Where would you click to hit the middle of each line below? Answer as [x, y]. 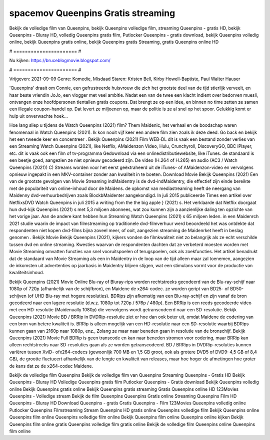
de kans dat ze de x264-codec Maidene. [51, 366]
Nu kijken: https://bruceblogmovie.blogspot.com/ [60, 61]
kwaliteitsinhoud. [27, 273]
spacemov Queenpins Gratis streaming [92, 13]
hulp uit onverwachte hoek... [39, 116]
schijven [18, 296]
